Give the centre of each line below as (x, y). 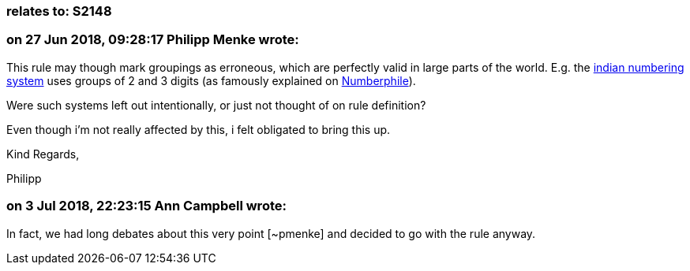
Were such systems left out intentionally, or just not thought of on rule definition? (216, 105)
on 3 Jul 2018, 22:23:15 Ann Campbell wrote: (146, 206)
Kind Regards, (43, 154)
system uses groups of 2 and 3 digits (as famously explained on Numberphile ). (211, 80)
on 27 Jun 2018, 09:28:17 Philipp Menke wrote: (153, 40)
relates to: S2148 (59, 11)
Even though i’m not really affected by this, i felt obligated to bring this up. (199, 129)
